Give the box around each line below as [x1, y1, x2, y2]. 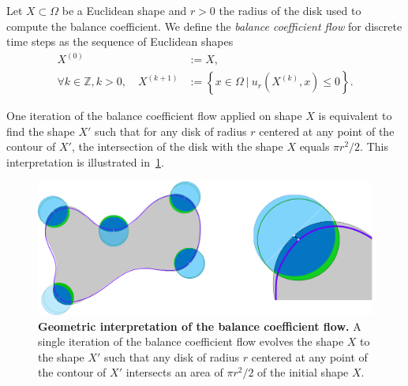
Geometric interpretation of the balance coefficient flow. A [38, 317, 361, 334]
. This [360, 138, 388, 155]
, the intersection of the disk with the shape [71, 138, 283, 155]
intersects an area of [125, 364, 223, 380]
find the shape [6, 122, 75, 139]
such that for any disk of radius [95, 122, 247, 139]
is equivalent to [318, 107, 392, 124]
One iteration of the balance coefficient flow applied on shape [6, 107, 302, 124]
